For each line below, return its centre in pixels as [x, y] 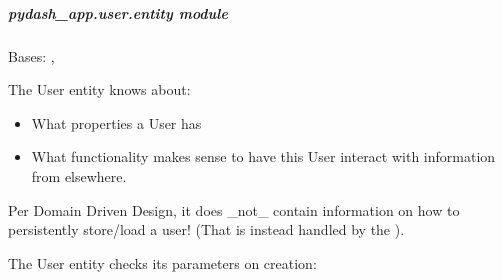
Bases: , [31, 55]
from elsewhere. [79, 175]
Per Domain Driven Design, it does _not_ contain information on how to [234, 209]
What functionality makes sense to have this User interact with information [263, 156]
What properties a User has [116, 122]
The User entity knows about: [99, 89]
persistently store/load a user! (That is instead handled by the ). [206, 229]
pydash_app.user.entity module [118, 12]
